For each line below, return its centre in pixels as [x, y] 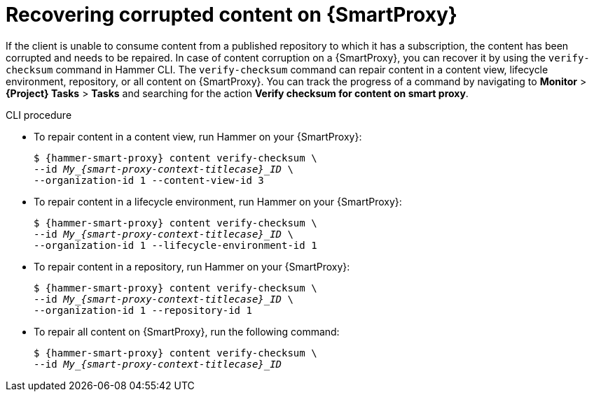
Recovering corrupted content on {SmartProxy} [232, 15]
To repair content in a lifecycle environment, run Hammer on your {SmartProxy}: [218, 201]
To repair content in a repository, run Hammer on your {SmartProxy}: [192, 266]
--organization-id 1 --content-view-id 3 [149, 180]
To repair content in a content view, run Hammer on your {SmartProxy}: [198, 136]
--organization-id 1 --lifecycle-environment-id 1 [175, 245]
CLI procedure [39, 115]
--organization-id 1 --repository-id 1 [143, 310]
